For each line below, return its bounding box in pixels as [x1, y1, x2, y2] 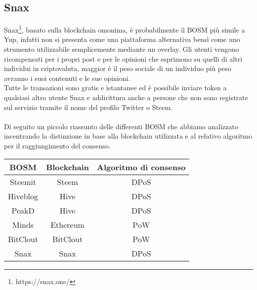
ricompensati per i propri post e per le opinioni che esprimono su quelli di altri [4, 53, 243, 64]
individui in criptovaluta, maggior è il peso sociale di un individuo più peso [4, 63, 231, 73]
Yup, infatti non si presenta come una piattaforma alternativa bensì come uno [4, 34, 240, 44]
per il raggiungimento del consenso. [4, 140, 111, 150]
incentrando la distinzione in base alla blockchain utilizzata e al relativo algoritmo [4, 131, 252, 141]
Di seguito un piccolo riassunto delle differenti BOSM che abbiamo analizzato [4, 121, 238, 131]
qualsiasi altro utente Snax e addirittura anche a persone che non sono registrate [4, 92, 248, 103]
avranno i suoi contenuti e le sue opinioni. [4, 72, 130, 83]
